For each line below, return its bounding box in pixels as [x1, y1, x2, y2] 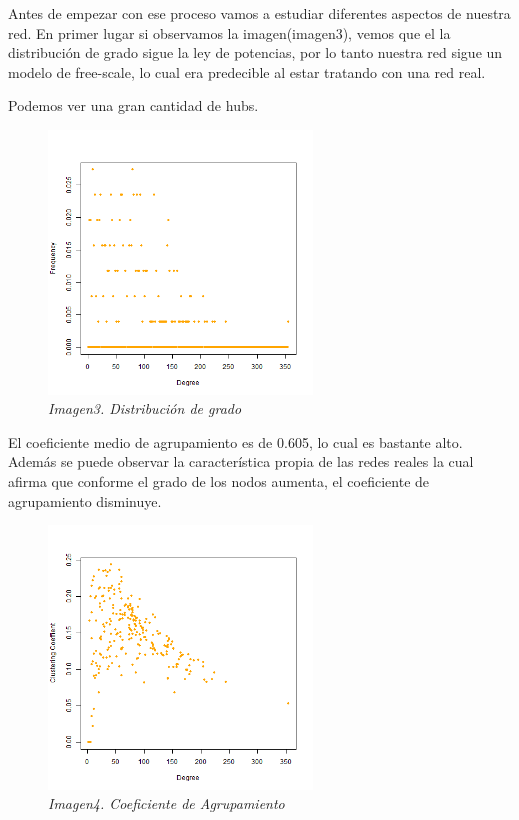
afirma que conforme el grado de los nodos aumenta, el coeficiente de [8, 470, 430, 491]
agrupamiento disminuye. [8, 490, 162, 511]
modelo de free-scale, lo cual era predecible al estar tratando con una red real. [8, 61, 486, 82]
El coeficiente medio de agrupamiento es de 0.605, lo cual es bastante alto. [8, 431, 463, 452]
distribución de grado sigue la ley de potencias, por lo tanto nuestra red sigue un [8, 42, 503, 63]
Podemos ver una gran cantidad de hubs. [8, 95, 259, 116]
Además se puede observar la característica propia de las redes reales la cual [8, 451, 474, 472]
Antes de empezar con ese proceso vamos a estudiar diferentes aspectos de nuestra [8, 3, 511, 23]
